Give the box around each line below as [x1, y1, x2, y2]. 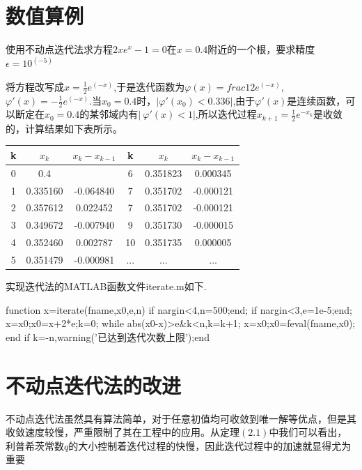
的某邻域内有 [79, 107, 139, 121]
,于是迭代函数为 [113, 79, 185, 93]
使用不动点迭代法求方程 [6, 42, 113, 56]
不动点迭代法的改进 [6, 370, 182, 399]
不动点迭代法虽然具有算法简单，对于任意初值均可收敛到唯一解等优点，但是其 [6, 411, 356, 425]
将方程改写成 [6, 79, 64, 93]
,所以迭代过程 [195, 107, 257, 121]
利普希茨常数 [6, 438, 64, 453]
